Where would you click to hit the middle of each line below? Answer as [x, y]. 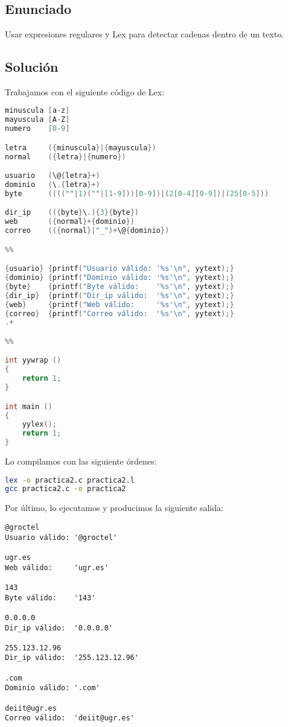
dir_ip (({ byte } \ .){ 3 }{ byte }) [72, 213]
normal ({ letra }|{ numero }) [66, 157]
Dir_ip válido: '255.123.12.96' [72, 658]
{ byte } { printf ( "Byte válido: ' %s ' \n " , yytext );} [120, 286]
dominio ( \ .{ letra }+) [53, 184]
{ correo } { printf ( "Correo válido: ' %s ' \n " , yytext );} [120, 313]
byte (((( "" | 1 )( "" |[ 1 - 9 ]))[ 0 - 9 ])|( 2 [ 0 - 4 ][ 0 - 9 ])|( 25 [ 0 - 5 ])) [137, 193]
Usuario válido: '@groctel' [61, 537]
